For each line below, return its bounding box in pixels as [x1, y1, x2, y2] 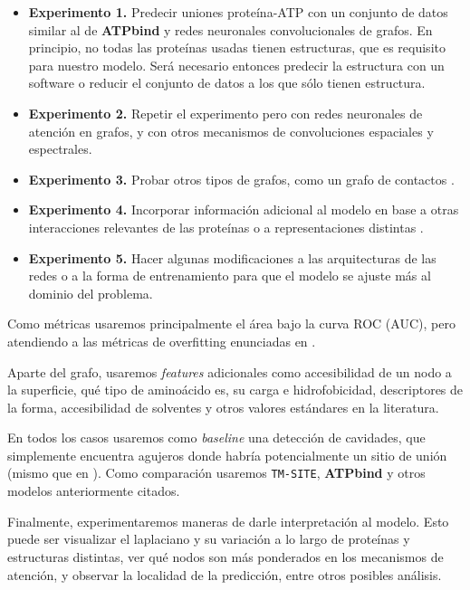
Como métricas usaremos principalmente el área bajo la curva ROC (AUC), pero [7, 314, 456, 333]
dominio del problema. [28, 283, 153, 302]
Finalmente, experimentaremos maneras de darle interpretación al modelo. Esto [7, 511, 449, 530]
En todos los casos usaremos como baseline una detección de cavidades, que [7, 428, 426, 447]
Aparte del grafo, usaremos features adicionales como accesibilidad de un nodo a [7, 362, 452, 381]
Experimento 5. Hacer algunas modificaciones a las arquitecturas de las [28, 248, 436, 267]
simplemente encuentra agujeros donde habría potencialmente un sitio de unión [7, 445, 447, 464]
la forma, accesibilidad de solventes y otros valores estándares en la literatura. [7, 397, 439, 416]
